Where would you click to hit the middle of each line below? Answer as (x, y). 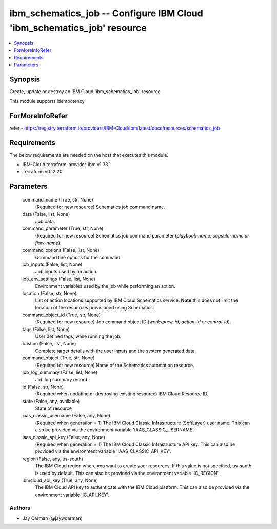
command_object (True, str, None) (58, 358)
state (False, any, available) (51, 401)
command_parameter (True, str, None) (63, 228)
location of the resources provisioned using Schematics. (95, 307)
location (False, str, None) (50, 293)
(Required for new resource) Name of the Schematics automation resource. (115, 365)
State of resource (54, 408)
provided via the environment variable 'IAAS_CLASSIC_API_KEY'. (103, 451)
